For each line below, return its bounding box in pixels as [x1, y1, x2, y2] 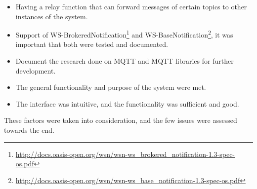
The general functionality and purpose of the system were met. [15, 82, 206, 92]
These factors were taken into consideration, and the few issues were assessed [4, 115, 237, 125]
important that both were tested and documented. [15, 39, 168, 49]
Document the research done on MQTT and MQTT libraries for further [15, 56, 234, 66]
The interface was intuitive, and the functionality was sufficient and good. [15, 98, 239, 109]
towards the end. [4, 125, 55, 135]
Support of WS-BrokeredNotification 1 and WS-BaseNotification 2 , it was [15, 28, 233, 39]
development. [15, 65, 56, 76]
